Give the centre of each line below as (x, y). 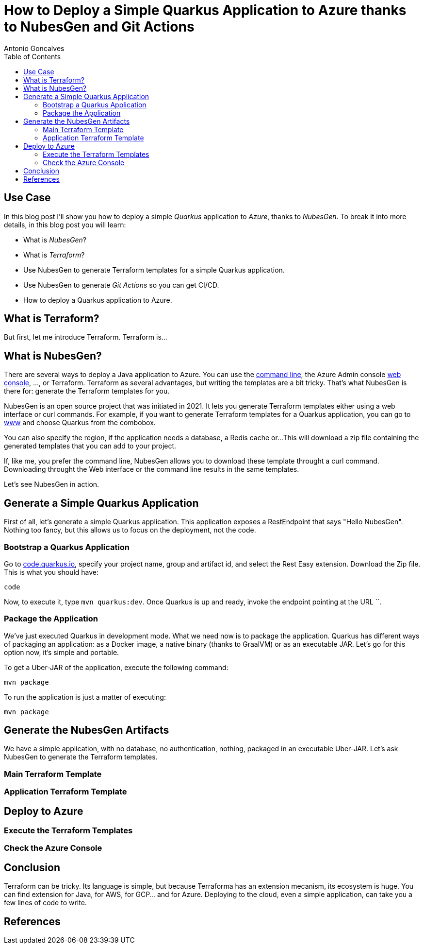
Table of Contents (33, 56)
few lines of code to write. (45, 903)
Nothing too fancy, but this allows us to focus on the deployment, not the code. (130, 530)
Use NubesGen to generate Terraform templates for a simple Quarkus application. (154, 270)
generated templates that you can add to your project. (90, 446)
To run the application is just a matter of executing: (85, 697)
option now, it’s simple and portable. (62, 652)
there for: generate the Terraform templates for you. (87, 391)
